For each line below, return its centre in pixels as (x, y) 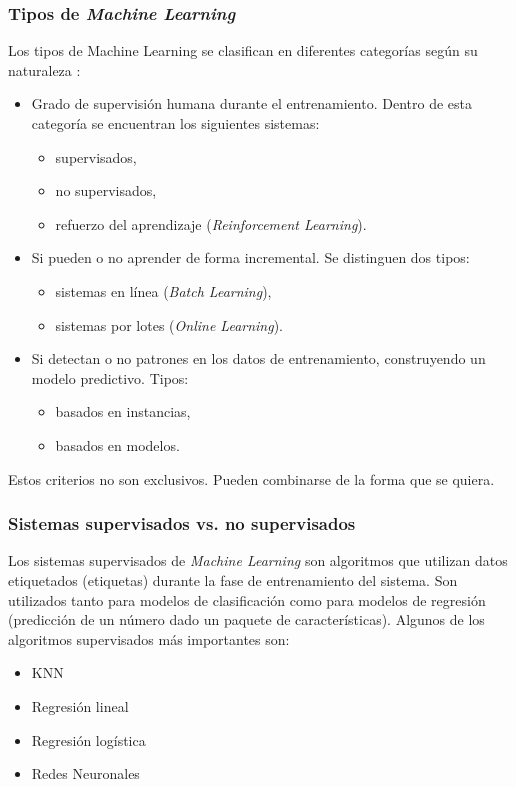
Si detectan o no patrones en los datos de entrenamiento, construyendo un (258, 358)
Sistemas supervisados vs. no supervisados (182, 523)
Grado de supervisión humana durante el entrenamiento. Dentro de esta (251, 103)
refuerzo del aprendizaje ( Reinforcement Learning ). (211, 223)
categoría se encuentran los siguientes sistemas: (175, 123)
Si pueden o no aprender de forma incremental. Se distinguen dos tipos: (250, 257)
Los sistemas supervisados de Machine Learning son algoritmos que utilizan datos (258, 560)
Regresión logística (88, 739)
